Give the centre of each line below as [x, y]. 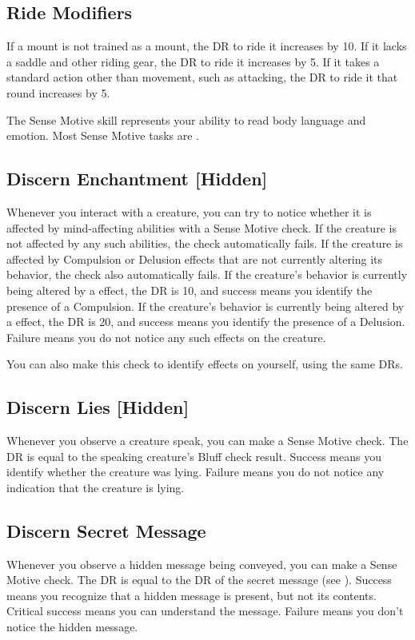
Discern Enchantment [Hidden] [137, 179]
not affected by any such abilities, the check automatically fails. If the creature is [205, 243]
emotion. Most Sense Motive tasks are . [103, 135]
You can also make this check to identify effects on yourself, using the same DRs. [205, 364]
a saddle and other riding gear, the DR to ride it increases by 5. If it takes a [193, 61]
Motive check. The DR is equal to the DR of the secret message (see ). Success [199, 580]
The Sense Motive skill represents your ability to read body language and [186, 119]
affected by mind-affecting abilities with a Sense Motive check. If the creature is [202, 227]
